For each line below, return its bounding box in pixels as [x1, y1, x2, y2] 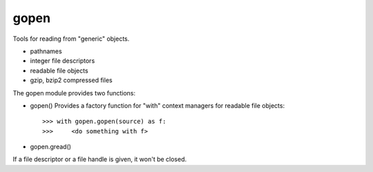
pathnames [30, 47, 62, 55]
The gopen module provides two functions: [12, 88, 136, 97]
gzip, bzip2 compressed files [30, 76, 113, 84]
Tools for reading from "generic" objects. [12, 35, 130, 43]
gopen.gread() [30, 142, 72, 151]
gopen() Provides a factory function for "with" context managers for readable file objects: [30, 101, 285, 110]
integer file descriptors [30, 57, 95, 65]
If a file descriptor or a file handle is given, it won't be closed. [12, 155, 187, 164]
